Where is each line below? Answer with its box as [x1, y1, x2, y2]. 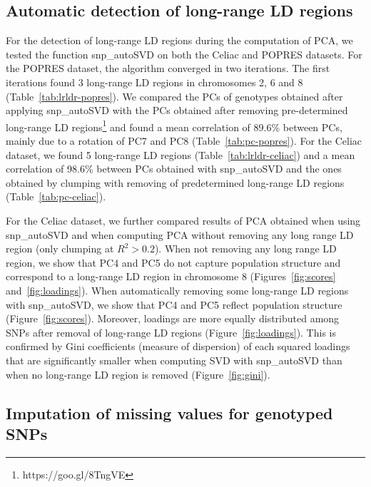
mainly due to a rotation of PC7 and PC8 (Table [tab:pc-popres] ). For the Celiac [6, 133, 362, 148]
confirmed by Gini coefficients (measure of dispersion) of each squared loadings [6, 339, 350, 354]
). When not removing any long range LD [154, 241, 337, 256]
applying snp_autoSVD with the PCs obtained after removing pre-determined [6, 103, 348, 118]
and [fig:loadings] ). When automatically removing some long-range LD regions [6, 282, 349, 297]
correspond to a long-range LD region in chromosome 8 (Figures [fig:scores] [6, 269, 336, 284]
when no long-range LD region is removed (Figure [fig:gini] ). [6, 366, 270, 381]
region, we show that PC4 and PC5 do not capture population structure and [6, 255, 341, 270]
